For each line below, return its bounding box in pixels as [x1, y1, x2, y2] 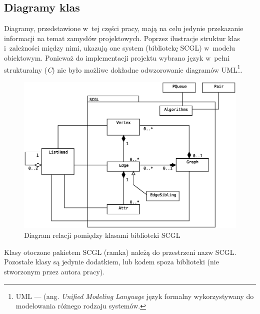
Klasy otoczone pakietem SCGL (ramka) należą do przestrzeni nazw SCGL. [4, 246, 236, 257]
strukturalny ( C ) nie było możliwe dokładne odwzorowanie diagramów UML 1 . [4, 63, 242, 75]
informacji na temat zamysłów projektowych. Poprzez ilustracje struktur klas [4, 33, 240, 43]
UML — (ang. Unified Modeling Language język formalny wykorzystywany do [15, 290, 254, 301]
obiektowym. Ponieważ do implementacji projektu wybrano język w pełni [4, 52, 230, 63]
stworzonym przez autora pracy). [4, 266, 105, 276]
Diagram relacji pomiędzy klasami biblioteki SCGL [24, 230, 180, 240]
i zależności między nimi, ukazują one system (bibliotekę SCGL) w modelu [4, 43, 235, 53]
